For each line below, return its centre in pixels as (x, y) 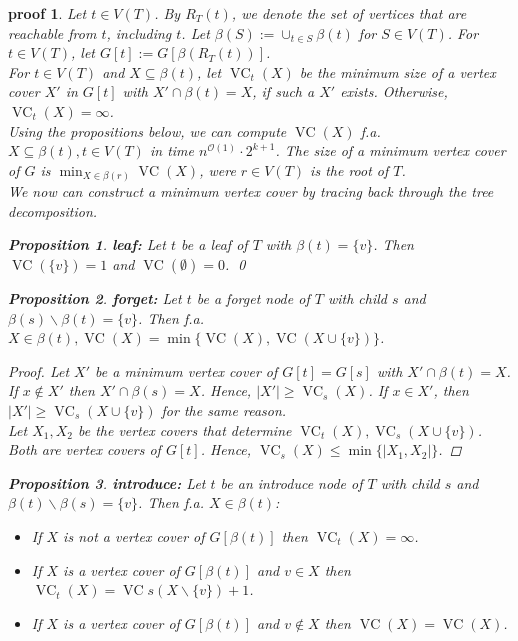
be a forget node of (253, 298)
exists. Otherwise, (394, 91)
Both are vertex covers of (84, 449)
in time (171, 150)
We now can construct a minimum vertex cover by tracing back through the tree (251, 191)
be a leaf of (214, 244)
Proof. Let (39, 370)
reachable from (52, 32)
